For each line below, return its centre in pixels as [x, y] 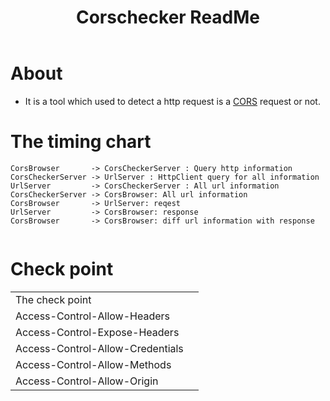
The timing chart [81, 142]
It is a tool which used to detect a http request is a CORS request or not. [172, 101]
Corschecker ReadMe [168, 17]
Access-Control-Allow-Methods [93, 364]
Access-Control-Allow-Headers [92, 316]
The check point [53, 299]
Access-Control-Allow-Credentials [99, 348]
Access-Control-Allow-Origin [87, 381]
